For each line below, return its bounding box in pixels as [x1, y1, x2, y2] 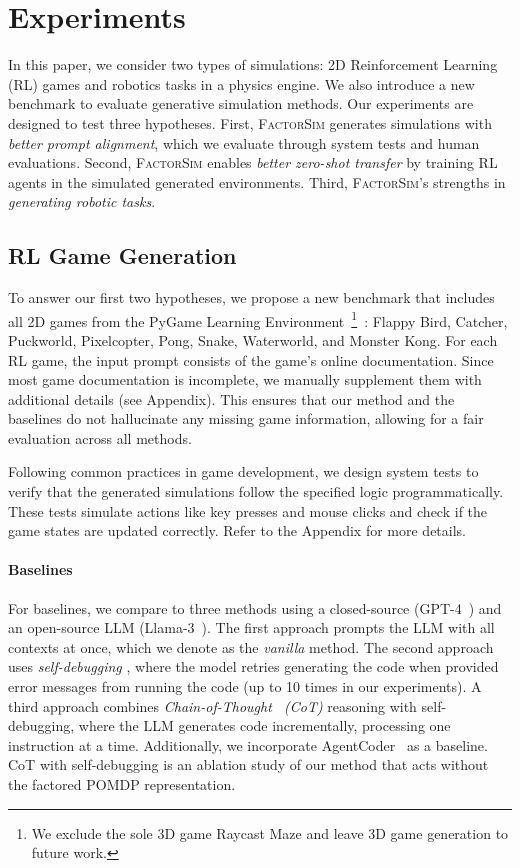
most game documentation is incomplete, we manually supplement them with [8, 369, 482, 390]
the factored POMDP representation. [8, 774, 236, 794]
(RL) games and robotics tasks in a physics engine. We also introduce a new [8, 73, 475, 94]
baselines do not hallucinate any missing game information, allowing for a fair [8, 408, 484, 429]
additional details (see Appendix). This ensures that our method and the [8, 388, 455, 409]
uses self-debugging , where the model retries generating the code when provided [8, 656, 499, 677]
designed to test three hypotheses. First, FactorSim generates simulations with [8, 112, 492, 133]
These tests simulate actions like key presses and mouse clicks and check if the [8, 500, 488, 521]
